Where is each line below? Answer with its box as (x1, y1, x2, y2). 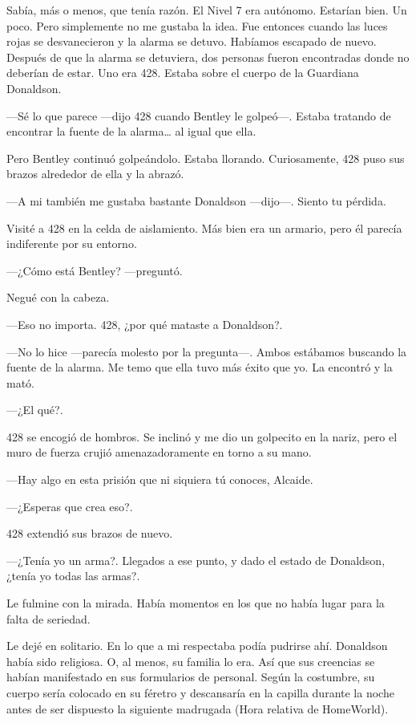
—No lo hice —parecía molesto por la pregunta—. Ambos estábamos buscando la (6, 343, 407, 359)
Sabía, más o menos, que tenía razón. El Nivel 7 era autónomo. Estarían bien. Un (6, 2, 407, 18)
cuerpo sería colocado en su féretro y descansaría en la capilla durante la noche (6, 684, 394, 701)
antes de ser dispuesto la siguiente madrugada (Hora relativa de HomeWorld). (6, 700, 389, 717)
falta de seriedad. (6, 610, 91, 627)
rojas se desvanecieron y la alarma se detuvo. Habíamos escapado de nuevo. (6, 33, 377, 50)
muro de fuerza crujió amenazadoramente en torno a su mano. (6, 444, 312, 461)
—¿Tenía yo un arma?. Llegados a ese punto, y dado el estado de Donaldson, (6, 551, 386, 568)
